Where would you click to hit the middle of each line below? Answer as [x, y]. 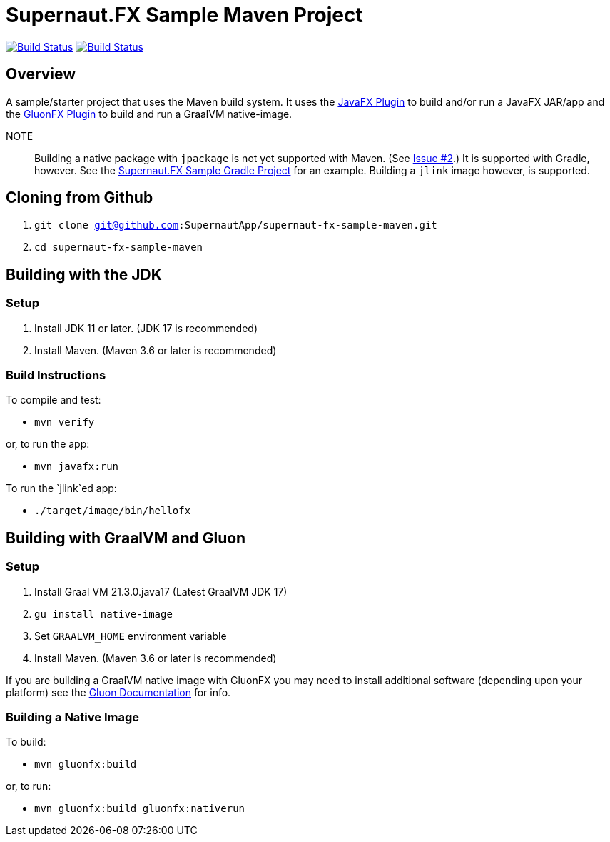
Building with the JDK [84, 274]
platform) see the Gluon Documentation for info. [118, 692]
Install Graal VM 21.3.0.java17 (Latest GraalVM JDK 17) [161, 591]
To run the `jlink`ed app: [61, 488]
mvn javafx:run [77, 467]
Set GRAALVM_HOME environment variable [131, 636]
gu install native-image [103, 614]
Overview [41, 74]
